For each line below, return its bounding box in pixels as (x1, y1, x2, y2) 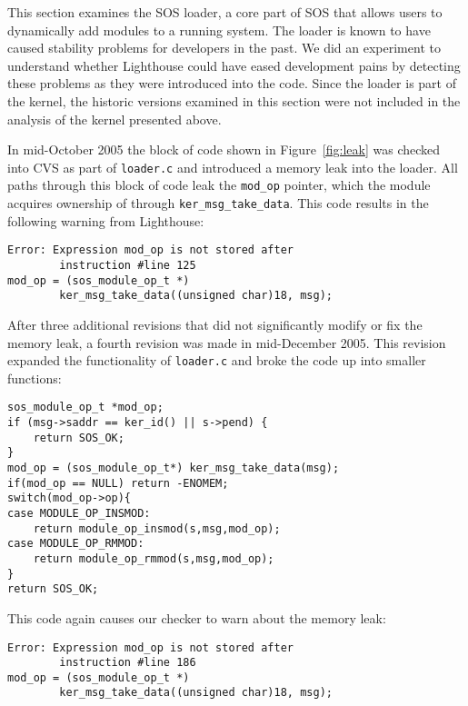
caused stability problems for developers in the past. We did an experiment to (7, 38, 441, 57)
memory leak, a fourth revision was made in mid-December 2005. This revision (7, 333, 446, 352)
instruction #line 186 (59, 656, 196, 670)
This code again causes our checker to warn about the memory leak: (7, 608, 386, 627)
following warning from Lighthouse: (7, 211, 204, 230)
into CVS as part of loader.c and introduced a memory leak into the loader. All (7, 157, 458, 176)
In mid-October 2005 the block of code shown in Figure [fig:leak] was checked (7, 140, 441, 159)
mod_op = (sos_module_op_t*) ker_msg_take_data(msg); (7, 462, 340, 474)
